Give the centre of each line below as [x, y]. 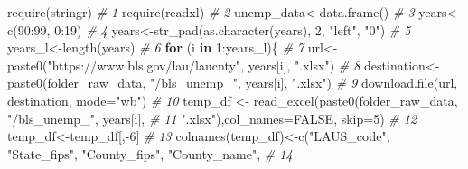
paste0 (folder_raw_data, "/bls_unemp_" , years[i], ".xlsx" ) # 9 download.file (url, [233, 83]
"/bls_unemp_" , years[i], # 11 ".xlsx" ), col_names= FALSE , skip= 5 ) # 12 [212, 118]
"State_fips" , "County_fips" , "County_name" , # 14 [150, 153]
